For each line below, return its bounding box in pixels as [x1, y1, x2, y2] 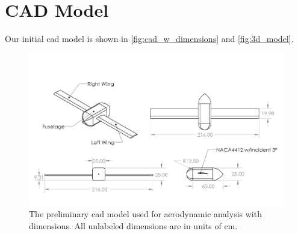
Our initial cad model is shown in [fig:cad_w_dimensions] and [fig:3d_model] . [5, 32, 294, 45]
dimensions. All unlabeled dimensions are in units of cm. [29, 219, 238, 232]
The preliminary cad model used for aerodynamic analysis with [29, 207, 262, 220]
